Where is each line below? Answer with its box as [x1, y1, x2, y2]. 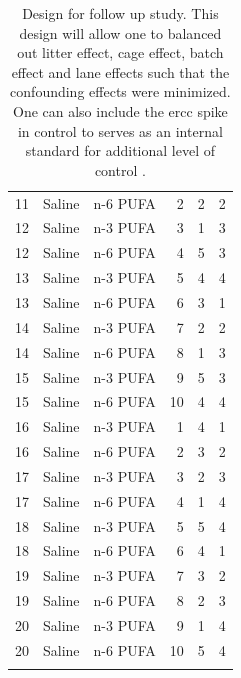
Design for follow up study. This [22, 3, 219, 23]
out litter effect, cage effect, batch [17, 42, 224, 63]
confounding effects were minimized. [10, 81, 231, 102]
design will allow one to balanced [19, 22, 222, 43]
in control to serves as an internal [17, 120, 223, 141]
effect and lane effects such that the [11, 61, 230, 82]
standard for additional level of [25, 140, 215, 161]
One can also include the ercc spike [12, 100, 228, 121]
